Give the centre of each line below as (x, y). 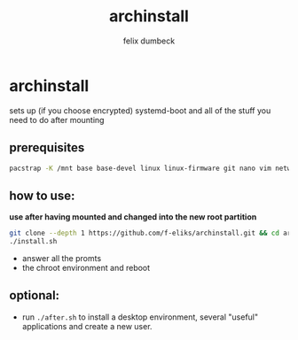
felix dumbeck (149, 41)
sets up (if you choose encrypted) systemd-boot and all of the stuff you (140, 110)
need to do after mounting (57, 120)
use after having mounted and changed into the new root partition (133, 217)
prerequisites (47, 148)
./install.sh (33, 242)
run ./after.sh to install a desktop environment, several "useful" (140, 317)
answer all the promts (62, 258)
